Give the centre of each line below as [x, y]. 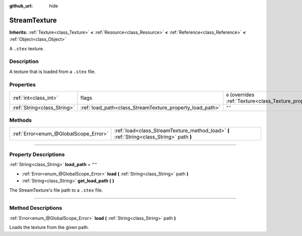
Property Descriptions [37, 154]
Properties [23, 85]
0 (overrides [240, 95]
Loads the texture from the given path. [49, 227]
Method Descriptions [36, 208]
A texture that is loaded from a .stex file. [52, 71]
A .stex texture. [27, 48]
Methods [21, 120]
